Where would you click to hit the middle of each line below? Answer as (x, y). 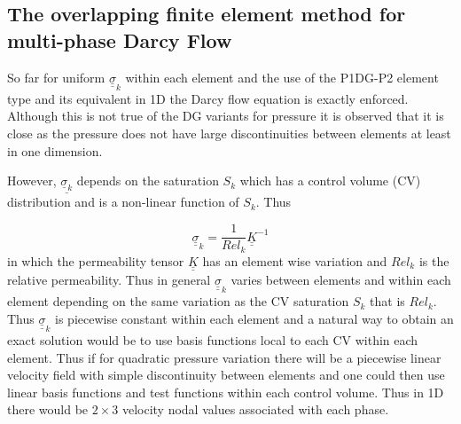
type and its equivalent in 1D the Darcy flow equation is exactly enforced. (208, 98)
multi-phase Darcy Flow (120, 39)
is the (434, 260)
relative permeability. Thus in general (109, 279)
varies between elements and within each (341, 279)
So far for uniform (56, 77)
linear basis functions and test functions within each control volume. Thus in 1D (226, 392)
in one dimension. (55, 150)
